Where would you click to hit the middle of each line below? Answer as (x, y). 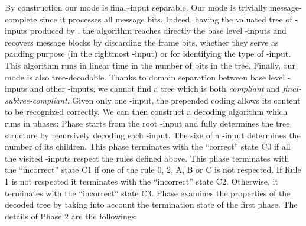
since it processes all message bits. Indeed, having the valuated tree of (166, 19)
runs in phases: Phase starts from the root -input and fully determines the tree (147, 123)
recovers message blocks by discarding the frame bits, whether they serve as (142, 42)
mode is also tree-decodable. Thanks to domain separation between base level (145, 77)
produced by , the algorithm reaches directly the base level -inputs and (158, 30)
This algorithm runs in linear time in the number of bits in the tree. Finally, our (150, 65)
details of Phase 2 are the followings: (71, 216)
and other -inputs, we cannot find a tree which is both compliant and (155, 88)
